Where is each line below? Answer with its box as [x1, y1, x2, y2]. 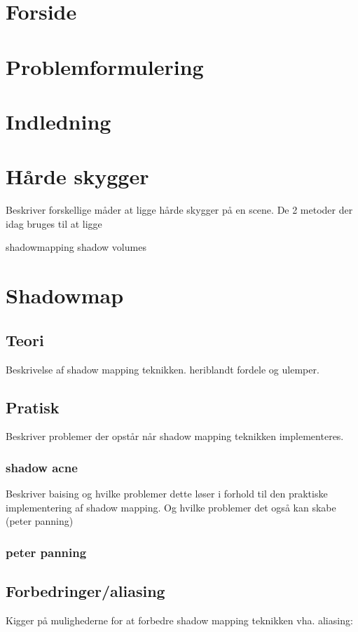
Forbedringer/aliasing [6, 580, 165, 602]
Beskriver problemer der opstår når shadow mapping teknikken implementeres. [6, 429, 344, 444]
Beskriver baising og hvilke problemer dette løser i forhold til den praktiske [6, 486, 328, 501]
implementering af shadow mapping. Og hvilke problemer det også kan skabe [6, 500, 336, 514]
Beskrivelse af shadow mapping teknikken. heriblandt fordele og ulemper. [6, 362, 319, 376]
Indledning [6, 107, 111, 135]
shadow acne [6, 458, 78, 476]
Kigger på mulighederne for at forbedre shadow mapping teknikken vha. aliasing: [6, 613, 353, 628]
